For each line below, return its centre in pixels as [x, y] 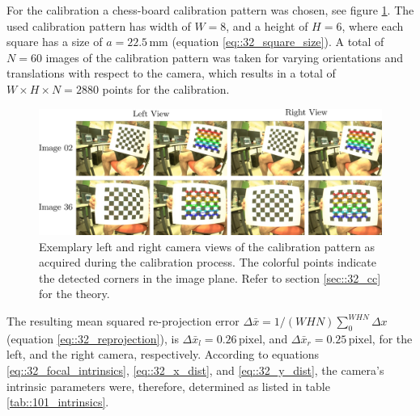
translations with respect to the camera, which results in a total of [171, 73]
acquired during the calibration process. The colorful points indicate [208, 262]
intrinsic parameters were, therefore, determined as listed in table [168, 386]
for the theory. [74, 294]
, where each [373, 25]
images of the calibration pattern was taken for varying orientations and [225, 57]
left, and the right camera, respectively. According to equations [163, 354]
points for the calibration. [166, 88]
